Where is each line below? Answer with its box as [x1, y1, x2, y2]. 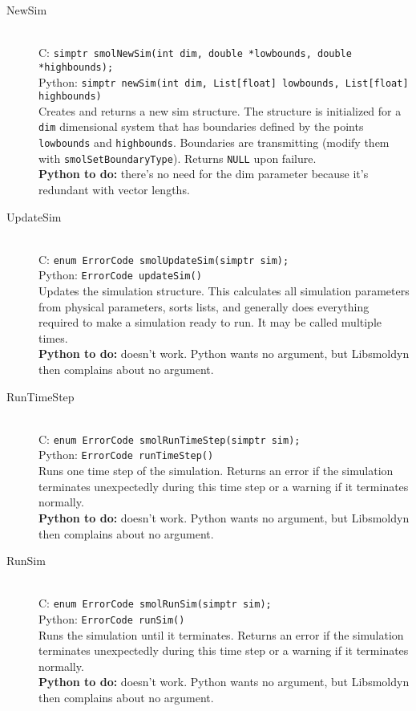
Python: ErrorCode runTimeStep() [38, 446, 214, 463]
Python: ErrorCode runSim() [38, 610, 185, 627]
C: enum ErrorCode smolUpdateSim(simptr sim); [38, 250, 289, 267]
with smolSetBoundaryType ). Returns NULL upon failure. [38, 149, 317, 166]
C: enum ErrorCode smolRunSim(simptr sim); [38, 595, 272, 611]
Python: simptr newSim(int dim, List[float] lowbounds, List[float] [38, 73, 409, 90]
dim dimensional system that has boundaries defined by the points [38, 118, 364, 135]
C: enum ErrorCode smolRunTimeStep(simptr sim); [38, 430, 301, 447]
